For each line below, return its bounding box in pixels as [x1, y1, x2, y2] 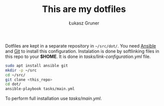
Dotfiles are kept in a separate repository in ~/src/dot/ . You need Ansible [5, 42, 156, 48]
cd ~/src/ [5, 72, 26, 77]
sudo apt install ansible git [5, 63, 68, 68]
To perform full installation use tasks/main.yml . [5, 95, 102, 101]
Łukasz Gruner [68, 20, 99, 26]
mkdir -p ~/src [5, 67, 37, 73]
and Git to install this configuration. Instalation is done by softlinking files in [5, 48, 159, 54]
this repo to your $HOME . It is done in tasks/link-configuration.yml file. [5, 53, 151, 59]
